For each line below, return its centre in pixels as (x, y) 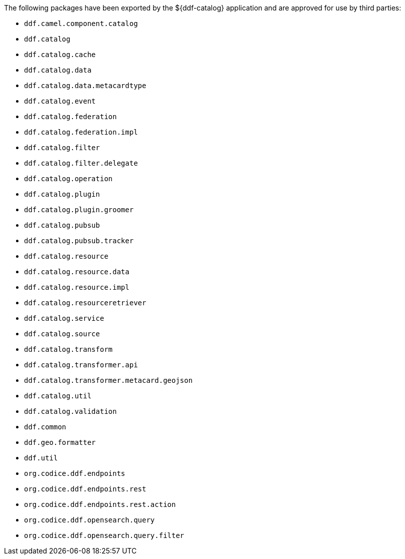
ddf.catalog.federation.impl (81, 132)
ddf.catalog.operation (68, 179)
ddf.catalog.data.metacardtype (85, 86)
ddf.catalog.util (58, 396)
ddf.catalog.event (60, 101)
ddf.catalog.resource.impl (77, 287)
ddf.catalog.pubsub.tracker (79, 241)
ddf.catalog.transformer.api (81, 365)
